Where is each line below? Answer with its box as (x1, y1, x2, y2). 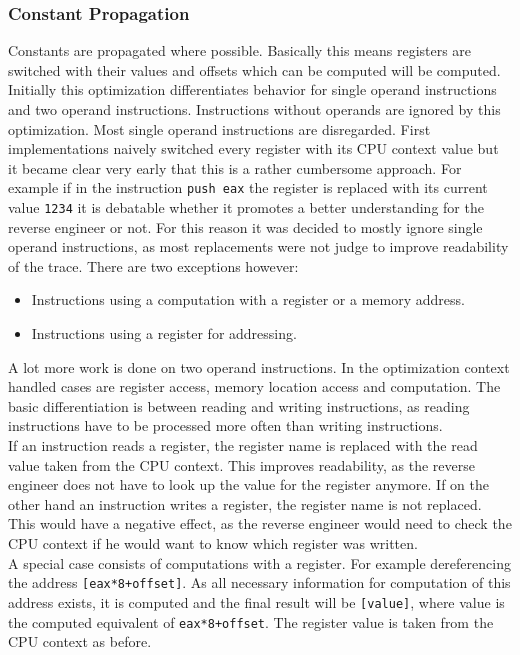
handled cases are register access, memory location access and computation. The (8, 376, 501, 397)
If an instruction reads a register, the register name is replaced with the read (8, 435, 478, 456)
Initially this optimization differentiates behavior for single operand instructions (8, 79, 497, 100)
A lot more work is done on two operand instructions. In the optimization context (8, 356, 510, 377)
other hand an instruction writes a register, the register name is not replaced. (8, 493, 482, 514)
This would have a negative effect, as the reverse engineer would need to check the (8, 513, 512, 534)
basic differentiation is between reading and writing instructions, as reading (8, 395, 470, 416)
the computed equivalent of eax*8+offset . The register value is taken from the (8, 611, 494, 632)
